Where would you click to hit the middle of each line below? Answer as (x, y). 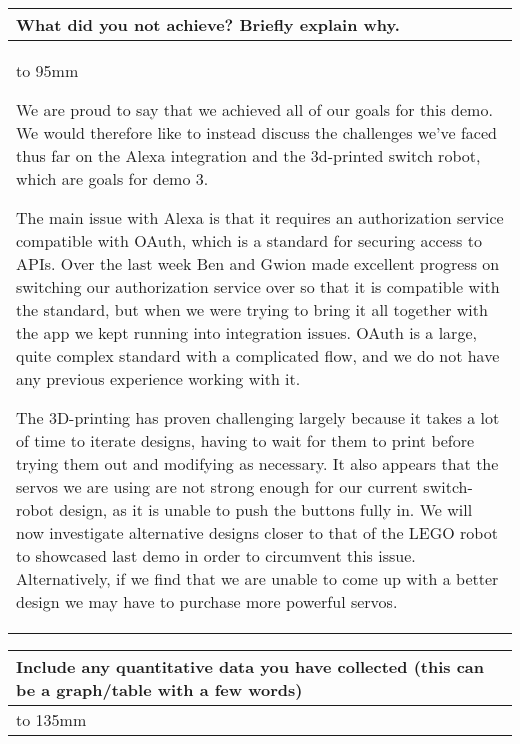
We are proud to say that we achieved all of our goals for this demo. (254, 109)
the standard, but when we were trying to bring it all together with (252, 309)
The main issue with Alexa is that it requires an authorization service (260, 217)
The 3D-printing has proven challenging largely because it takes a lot (258, 417)
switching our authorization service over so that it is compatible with (258, 286)
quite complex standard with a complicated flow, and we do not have (258, 355)
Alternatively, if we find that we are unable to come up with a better (257, 578)
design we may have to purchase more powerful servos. (207, 601)
